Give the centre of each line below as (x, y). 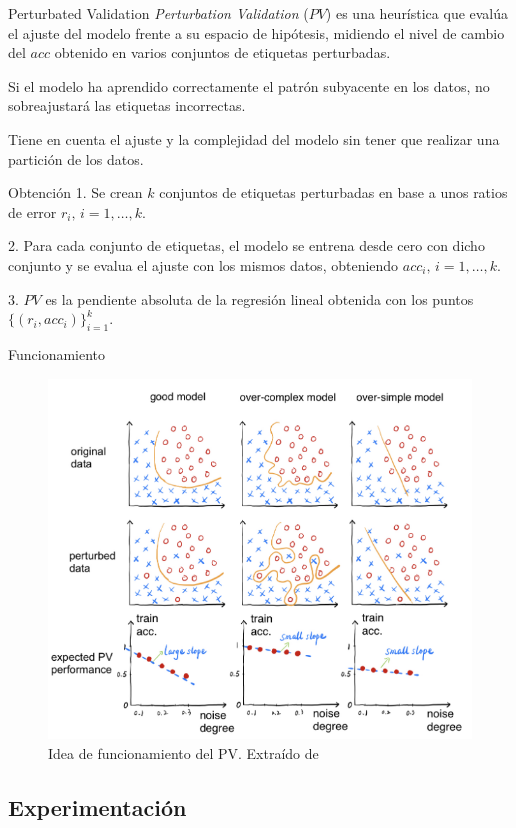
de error (32, 211)
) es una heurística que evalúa (417, 13)
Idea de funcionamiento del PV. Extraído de (183, 752)
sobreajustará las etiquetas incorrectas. (127, 105)
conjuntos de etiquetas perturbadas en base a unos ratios (333, 192)
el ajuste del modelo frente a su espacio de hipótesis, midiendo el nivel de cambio (256, 32)
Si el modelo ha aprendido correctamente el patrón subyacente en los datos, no (249, 85)
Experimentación (97, 806)
